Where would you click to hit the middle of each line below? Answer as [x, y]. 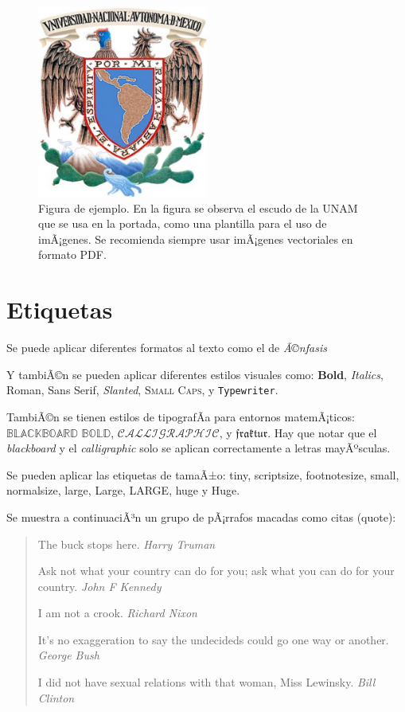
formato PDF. [72, 254]
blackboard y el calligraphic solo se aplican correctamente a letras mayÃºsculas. [199, 448]
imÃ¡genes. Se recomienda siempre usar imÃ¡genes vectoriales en [196, 239]
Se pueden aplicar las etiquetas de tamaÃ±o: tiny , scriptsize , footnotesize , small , [203, 474]
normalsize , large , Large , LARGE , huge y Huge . [123, 490]
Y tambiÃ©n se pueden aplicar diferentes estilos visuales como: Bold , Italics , [195, 374]
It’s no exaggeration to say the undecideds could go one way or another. [213, 639]
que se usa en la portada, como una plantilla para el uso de [183, 223]
